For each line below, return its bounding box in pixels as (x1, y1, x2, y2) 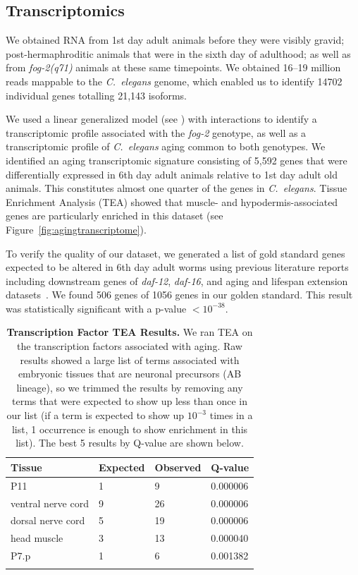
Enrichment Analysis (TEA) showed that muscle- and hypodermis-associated (6, 194, 338, 209)
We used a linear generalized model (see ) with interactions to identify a (6, 111, 317, 126)
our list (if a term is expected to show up (6, 408, 185, 423)
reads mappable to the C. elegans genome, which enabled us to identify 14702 (6, 73, 342, 88)
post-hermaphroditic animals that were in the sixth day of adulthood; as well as (6, 46, 351, 61)
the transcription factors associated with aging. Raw (17, 339, 242, 353)
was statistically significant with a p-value (6, 301, 187, 315)
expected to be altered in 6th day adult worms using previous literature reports (6, 260, 349, 274)
